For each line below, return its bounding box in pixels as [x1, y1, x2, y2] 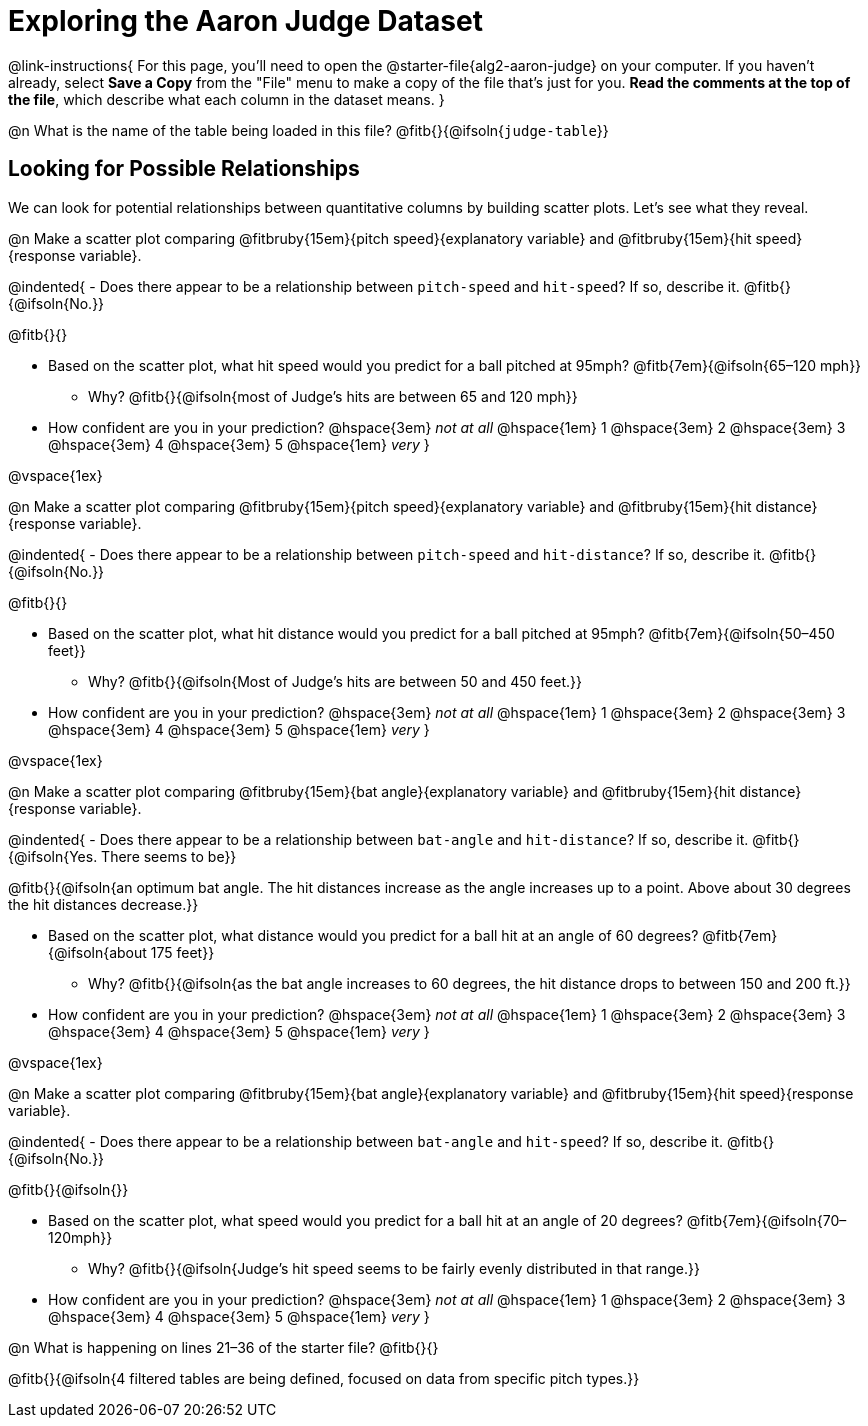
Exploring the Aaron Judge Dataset [8, 4, 483, 38]
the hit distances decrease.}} [8, 895, 199, 913]
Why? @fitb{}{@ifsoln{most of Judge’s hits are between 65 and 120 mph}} [88, 387, 578, 405]
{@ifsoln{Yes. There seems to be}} [8, 847, 237, 865]
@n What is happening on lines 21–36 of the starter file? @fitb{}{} [8, 1338, 439, 1356]
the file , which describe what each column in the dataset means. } [8, 90, 445, 108]
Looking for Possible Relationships [8, 156, 360, 182]
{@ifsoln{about [48, 943, 147, 961]
